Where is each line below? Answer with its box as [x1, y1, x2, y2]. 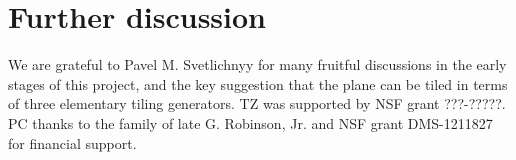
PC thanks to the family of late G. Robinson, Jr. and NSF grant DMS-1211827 [8, 112, 493, 133]
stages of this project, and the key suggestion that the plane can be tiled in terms [8, 73, 508, 94]
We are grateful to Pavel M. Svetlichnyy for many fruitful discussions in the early [8, 54, 507, 75]
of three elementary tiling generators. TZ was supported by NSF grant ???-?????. [8, 93, 506, 114]
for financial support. [8, 132, 137, 153]
